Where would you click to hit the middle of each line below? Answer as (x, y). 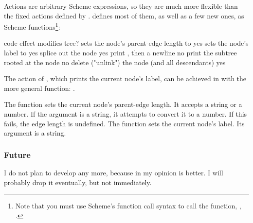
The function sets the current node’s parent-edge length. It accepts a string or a (123, 104)
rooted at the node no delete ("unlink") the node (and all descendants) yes (115, 62)
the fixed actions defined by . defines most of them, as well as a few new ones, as (124, 15)
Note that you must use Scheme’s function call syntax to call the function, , (128, 206)
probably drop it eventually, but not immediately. (78, 182)
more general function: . (39, 88)
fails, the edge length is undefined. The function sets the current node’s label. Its (124, 123)
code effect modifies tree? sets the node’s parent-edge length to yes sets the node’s (126, 43)
